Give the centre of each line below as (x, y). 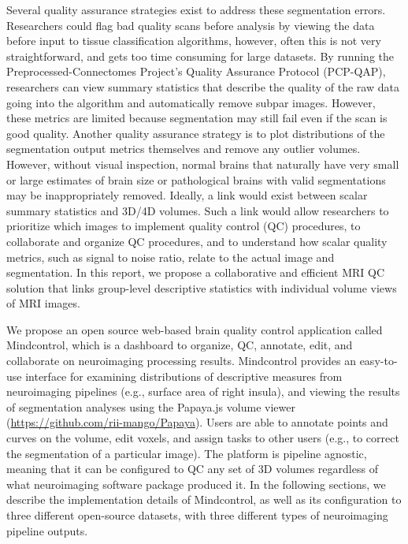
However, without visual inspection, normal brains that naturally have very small (203, 164)
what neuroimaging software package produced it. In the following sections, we (196, 484)
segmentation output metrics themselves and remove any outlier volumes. (184, 149)
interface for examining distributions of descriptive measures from (184, 376)
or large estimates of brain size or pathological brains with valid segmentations (196, 179)
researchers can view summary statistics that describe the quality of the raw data (203, 86)
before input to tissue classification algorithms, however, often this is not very (194, 41)
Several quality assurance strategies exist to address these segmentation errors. (196, 9)
